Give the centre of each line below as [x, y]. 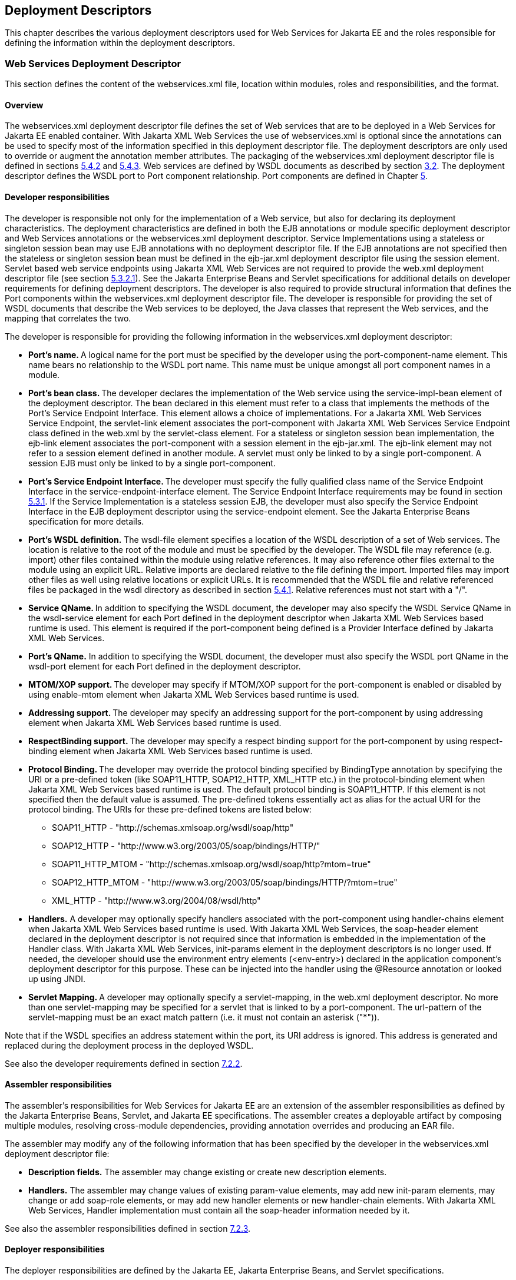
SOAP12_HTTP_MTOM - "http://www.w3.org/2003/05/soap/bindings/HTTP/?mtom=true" [225, 882]
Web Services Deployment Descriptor [93, 63]
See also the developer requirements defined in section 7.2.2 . [124, 1063]
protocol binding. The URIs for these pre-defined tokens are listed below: [170, 809]
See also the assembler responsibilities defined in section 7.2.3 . [128, 1228]
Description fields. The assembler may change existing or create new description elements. [208, 1172]
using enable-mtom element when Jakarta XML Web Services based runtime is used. [194, 694]
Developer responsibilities [57, 197]
